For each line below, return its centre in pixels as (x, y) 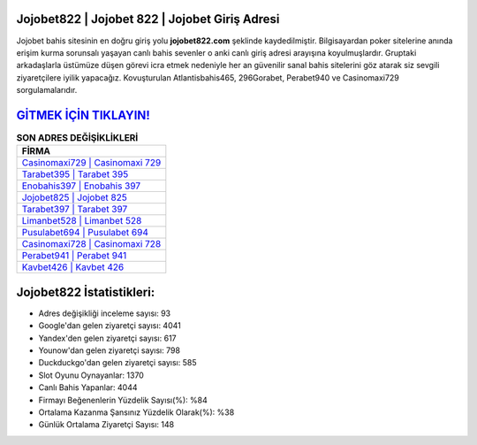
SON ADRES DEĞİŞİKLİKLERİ (77, 138)
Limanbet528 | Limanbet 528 (82, 221)
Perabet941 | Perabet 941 (74, 256)
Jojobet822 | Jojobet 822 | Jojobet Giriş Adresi (148, 19)
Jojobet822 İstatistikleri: (86, 292)
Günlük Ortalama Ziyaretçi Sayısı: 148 (106, 425)
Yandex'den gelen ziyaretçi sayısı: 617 (107, 338)
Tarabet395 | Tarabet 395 (75, 174)
